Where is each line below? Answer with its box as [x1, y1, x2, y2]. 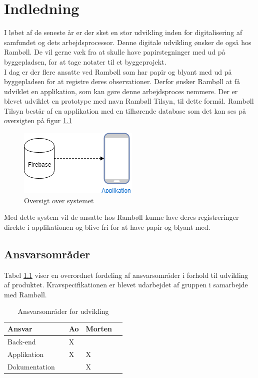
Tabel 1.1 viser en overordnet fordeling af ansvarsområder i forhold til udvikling [4, 269, 248, 280]
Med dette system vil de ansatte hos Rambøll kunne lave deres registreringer [4, 212, 239, 222]
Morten [85, 323, 112, 334]
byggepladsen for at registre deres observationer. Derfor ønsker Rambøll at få [4, 76, 240, 87]
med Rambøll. [4, 289, 47, 299]
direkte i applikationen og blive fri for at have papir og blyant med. [4, 221, 210, 232]
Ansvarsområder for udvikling [17, 306, 109, 316]
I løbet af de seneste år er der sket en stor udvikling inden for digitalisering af [4, 27, 242, 38]
